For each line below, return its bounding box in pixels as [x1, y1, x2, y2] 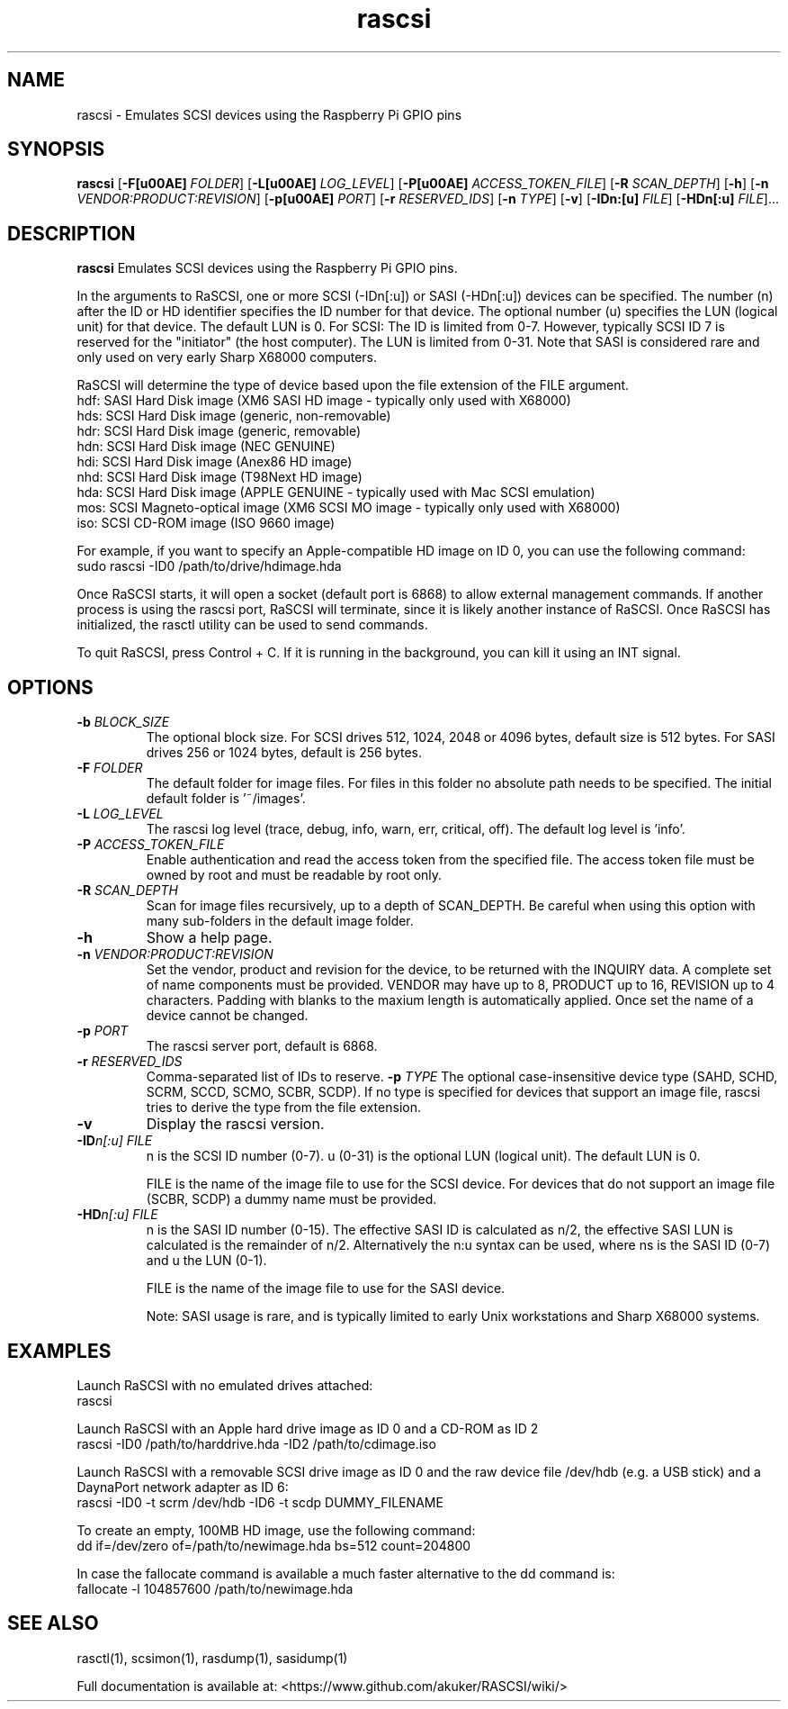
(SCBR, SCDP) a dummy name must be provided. [146, 1191, 437, 1207]
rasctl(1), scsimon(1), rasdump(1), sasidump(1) [76, 1650, 348, 1666]
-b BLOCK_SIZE [76, 714, 170, 730]
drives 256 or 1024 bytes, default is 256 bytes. [146, 745, 423, 761]
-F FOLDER [76, 760, 143, 776]
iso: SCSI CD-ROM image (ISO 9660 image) [76, 515, 336, 531]
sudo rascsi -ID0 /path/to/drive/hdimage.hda [76, 558, 342, 574]
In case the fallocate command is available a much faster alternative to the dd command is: [76, 1565, 615, 1581]
